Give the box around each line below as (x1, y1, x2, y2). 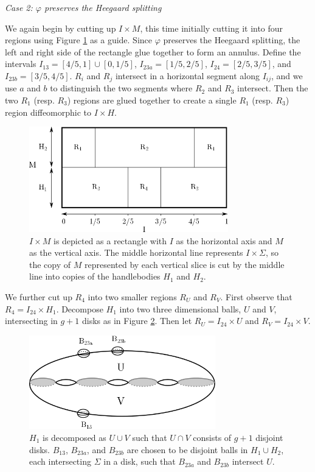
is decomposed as (42, 431, 106, 443)
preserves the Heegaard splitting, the (163, 33, 300, 46)
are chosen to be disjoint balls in (126, 443, 248, 456)
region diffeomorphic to (5, 105, 92, 118)
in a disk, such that (103, 455, 176, 468)
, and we (271, 69, 303, 82)
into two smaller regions (88, 290, 177, 303)
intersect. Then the (237, 82, 308, 94)
